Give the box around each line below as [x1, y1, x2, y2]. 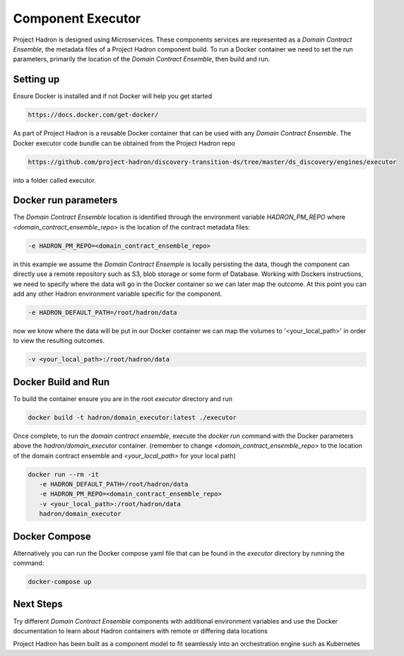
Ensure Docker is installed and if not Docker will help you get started [13, 92, 212, 100]
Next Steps [13, 598, 63, 610]
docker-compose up [28, 578, 92, 586]
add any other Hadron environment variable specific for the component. [13, 290, 222, 298]
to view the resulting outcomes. [13, 336, 105, 345]
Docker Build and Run [13, 376, 110, 388]
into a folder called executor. [13, 176, 97, 184]
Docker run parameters [13, 194, 118, 206]
